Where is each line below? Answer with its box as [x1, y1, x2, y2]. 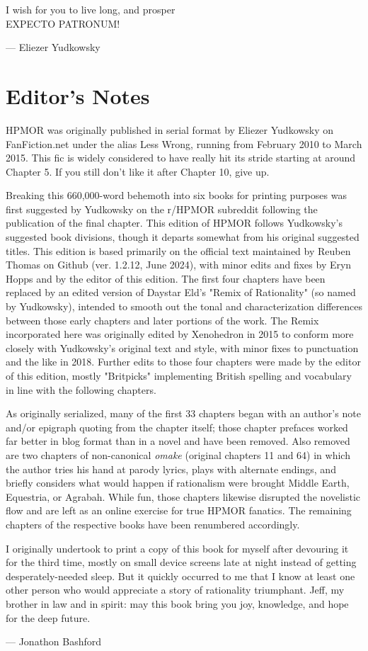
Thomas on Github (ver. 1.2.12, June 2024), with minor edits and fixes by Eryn [6, 257, 352, 272]
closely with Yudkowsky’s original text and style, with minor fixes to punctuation [6, 340, 359, 355]
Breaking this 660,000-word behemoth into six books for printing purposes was [6, 188, 347, 203]
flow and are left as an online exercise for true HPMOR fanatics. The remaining [6, 503, 352, 518]
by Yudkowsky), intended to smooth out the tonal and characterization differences [6, 299, 362, 314]
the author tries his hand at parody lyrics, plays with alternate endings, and [6, 461, 336, 476]
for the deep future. [6, 610, 91, 625]
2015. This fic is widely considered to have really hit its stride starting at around [6, 150, 356, 165]
